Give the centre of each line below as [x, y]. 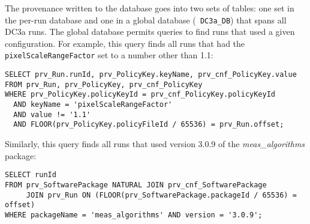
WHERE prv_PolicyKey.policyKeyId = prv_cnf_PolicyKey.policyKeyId [140, 95]
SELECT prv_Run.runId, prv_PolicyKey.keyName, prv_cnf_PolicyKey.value [151, 75]
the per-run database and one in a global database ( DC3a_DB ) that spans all [146, 20]
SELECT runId [31, 175]
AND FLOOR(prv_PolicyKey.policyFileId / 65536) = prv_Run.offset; [149, 125]
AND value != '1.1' [52, 114]
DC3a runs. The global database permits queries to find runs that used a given [150, 32]
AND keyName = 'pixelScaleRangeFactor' [93, 105]
